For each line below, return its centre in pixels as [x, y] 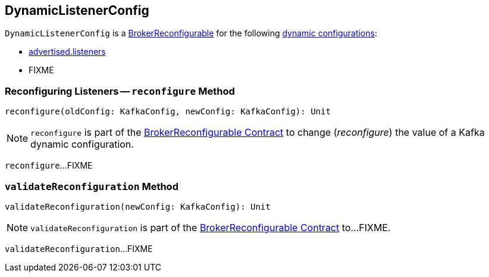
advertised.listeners [67, 52]
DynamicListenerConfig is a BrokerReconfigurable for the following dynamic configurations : [191, 33]
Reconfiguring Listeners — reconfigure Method [120, 91]
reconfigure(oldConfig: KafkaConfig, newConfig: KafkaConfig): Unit [168, 112]
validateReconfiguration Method [92, 186]
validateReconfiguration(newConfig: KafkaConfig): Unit [138, 206]
